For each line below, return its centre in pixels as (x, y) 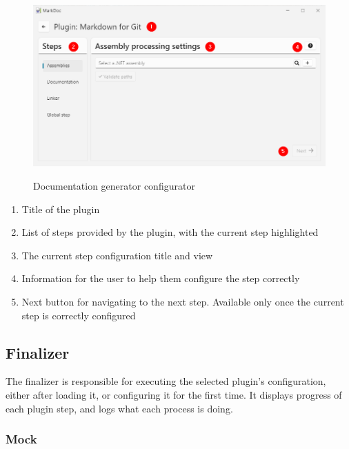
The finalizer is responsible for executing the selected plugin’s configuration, (166, 381)
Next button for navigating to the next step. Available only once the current (183, 302)
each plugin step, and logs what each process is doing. (119, 408)
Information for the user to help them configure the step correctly (161, 278)
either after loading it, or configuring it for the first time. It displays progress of (174, 395)
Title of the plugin (61, 209)
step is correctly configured (79, 315)
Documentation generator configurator (114, 186)
